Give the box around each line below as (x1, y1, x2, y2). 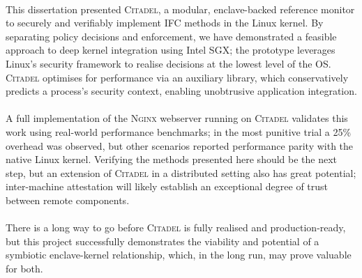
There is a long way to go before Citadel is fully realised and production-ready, (6, 220, 346, 235)
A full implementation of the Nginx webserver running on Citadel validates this (6, 111, 348, 125)
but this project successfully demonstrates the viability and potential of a (6, 233, 319, 248)
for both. (6, 261, 43, 275)
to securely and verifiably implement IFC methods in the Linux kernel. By (6, 15, 324, 30)
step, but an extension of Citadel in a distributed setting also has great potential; (6, 165, 356, 180)
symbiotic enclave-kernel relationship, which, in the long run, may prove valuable (6, 247, 352, 262)
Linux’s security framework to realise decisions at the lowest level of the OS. (6, 56, 331, 70)
